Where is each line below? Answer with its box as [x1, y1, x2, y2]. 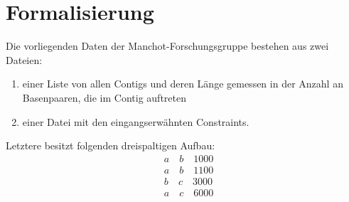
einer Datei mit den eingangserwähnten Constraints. [22, 114, 249, 129]
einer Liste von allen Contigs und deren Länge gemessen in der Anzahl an [22, 76, 343, 91]
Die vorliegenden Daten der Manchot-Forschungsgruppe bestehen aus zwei [6, 38, 329, 53]
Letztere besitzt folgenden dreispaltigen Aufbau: [6, 138, 215, 153]
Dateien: [6, 52, 43, 67]
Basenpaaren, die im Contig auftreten [22, 90, 186, 105]
